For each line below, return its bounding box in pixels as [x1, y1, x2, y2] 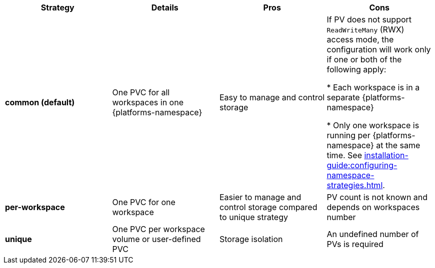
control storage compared [219, 202, 317, 212]
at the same [376, 140, 420, 150]
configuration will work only [326, 44, 431, 54]
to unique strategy [219, 212, 288, 222]
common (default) [5, 97, 75, 107]
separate [326, 92, 360, 102]
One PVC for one [112, 197, 175, 207]
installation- [364, 150, 408, 160]
